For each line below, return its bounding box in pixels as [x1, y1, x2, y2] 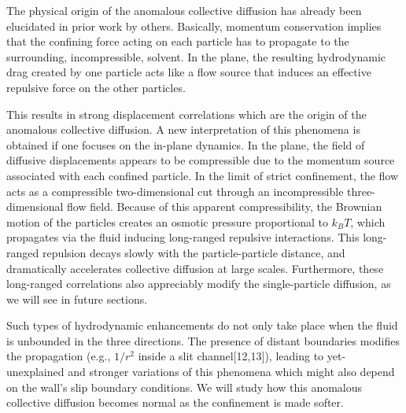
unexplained [6, 363, 65, 380]
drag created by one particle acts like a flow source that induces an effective [6, 64, 371, 80]
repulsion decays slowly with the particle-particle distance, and [42, 244, 345, 260]
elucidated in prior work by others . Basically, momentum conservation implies [6, 17, 382, 34]
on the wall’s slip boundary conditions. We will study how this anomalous [6, 378, 363, 395]
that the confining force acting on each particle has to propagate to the [6, 33, 349, 50]
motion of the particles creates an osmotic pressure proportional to [6, 213, 328, 230]
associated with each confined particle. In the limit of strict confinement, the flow [6, 167, 399, 183]
